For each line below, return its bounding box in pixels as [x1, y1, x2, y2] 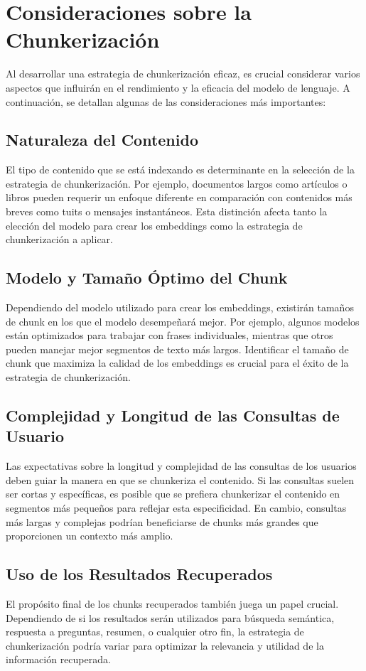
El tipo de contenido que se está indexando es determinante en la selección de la [6, 162, 355, 177]
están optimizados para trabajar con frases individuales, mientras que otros [6, 328, 333, 343]
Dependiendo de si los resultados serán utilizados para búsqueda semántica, [6, 610, 335, 625]
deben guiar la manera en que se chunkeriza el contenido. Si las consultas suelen [6, 472, 355, 487]
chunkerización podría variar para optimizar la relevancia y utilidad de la [6, 638, 324, 653]
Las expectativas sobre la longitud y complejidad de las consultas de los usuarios [6, 458, 357, 473]
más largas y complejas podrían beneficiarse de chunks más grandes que [6, 514, 318, 529]
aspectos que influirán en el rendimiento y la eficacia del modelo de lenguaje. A [6, 80, 350, 95]
